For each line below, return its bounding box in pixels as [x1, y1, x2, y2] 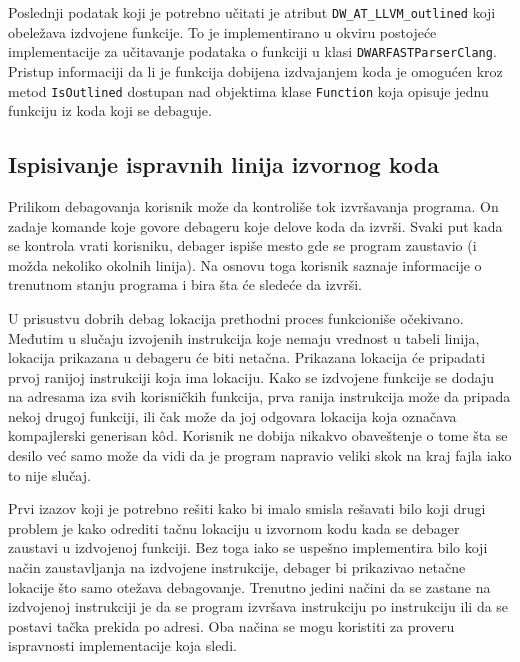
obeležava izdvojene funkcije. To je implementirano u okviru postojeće [8, 21, 437, 42]
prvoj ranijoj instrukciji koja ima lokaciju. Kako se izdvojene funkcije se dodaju [8, 366, 495, 387]
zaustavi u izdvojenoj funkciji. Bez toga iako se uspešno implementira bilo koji [8, 537, 488, 558]
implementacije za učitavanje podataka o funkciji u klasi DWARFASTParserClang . [8, 41, 497, 62]
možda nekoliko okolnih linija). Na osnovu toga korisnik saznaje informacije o [8, 254, 482, 275]
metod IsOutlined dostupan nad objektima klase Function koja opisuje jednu [8, 80, 489, 101]
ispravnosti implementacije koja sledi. [8, 635, 237, 656]
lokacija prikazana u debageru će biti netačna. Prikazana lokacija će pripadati [8, 347, 486, 368]
